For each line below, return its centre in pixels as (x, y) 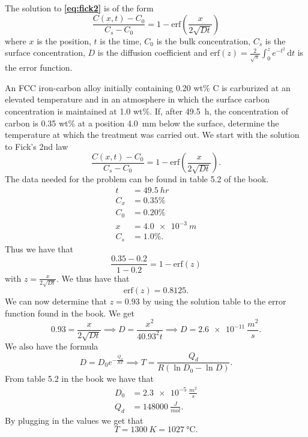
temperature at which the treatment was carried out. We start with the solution (152, 135)
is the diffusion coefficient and (152, 52)
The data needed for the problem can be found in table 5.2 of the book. (137, 179)
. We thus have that (93, 278)
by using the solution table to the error (214, 301)
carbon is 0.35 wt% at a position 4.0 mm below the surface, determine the (142, 123)
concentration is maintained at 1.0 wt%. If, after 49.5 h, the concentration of (146, 111)
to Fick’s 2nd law (37, 146)
